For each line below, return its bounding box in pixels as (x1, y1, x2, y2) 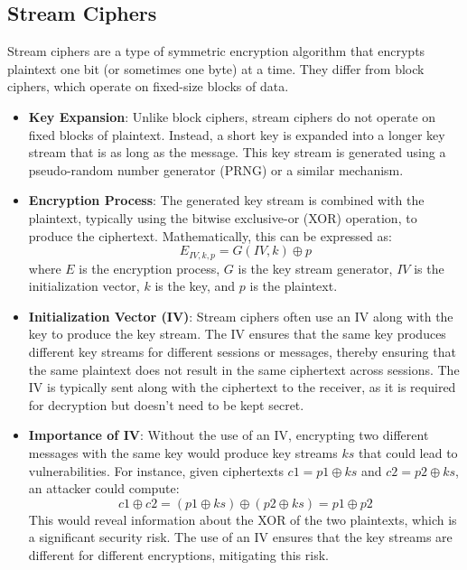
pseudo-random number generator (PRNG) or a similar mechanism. (28, 160, 404, 179)
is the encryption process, (79, 258, 220, 277)
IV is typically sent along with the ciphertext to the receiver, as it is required (28, 378, 456, 397)
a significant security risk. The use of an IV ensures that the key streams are (28, 528, 453, 547)
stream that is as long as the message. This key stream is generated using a (28, 143, 446, 162)
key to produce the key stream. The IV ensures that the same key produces (28, 324, 446, 343)
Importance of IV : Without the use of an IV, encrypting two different (28, 425, 429, 444)
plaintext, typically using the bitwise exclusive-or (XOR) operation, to (28, 208, 417, 227)
